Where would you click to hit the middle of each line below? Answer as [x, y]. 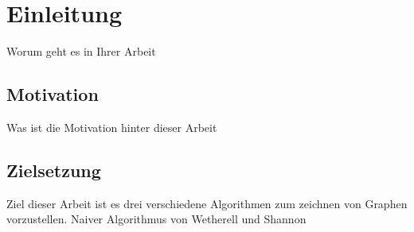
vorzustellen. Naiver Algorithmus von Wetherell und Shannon [156, 219]
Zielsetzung [54, 170]
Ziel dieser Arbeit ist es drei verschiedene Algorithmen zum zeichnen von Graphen [207, 203]
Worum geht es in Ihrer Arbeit [81, 51]
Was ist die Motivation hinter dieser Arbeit [112, 127]
